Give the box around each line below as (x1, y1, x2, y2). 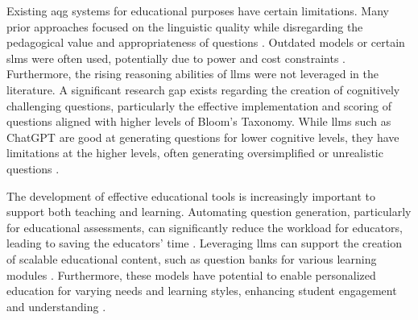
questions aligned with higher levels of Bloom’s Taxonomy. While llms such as (6, 113, 391, 130)
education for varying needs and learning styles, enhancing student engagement (6, 282, 397, 299)
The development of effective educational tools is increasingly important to (6, 187, 376, 204)
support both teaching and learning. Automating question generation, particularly (6, 203, 412, 220)
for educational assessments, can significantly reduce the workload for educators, (6, 218, 403, 235)
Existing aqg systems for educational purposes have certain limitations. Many (6, 2, 389, 19)
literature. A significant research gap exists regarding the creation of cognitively (6, 81, 400, 98)
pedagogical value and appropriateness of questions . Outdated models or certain (6, 34, 405, 51)
